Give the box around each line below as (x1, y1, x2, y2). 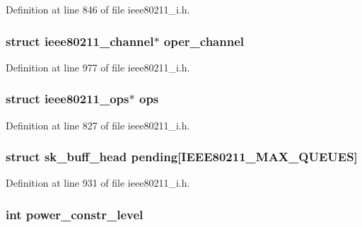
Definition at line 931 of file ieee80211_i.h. (6, 175, 190, 190)
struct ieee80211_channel (6, 32, 154, 50)
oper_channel (163, 32, 245, 50)
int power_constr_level (6, 205, 144, 223)
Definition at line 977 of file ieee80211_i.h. (6, 59, 190, 74)
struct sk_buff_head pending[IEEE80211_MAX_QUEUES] (6, 148, 358, 165)
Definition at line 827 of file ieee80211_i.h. (6, 117, 190, 132)
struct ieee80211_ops (6, 90, 129, 107)
